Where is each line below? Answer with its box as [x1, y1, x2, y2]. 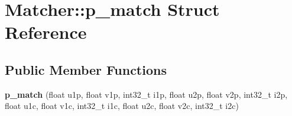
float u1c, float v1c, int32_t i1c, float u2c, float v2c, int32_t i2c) [5, 100, 239, 112]
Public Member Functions [5, 60, 167, 78]
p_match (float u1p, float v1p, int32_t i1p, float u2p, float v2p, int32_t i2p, [5, 88, 288, 100]
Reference [5, 20, 87, 44]
